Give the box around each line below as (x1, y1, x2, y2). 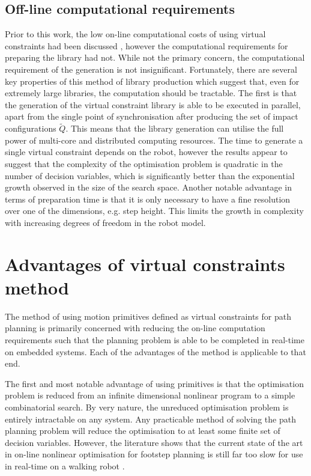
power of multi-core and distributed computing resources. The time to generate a (5, 133, 303, 146)
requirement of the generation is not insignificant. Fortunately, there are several (5, 63, 297, 75)
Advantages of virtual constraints (5, 251, 285, 276)
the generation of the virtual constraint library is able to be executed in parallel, (5, 98, 301, 111)
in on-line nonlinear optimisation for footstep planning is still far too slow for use (5, 448, 303, 460)
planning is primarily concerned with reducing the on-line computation (5, 322, 265, 334)
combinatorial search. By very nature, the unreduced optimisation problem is (5, 400, 289, 413)
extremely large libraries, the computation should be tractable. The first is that (5, 87, 297, 99)
